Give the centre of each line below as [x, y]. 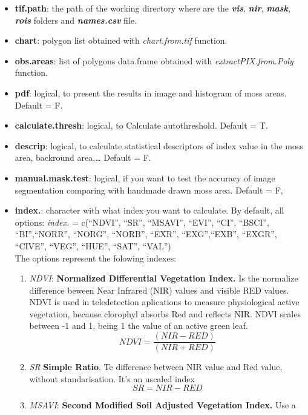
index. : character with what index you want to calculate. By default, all [149, 210]
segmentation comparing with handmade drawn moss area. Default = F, [149, 190]
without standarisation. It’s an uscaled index [112, 378]
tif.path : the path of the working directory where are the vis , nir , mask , [152, 8]
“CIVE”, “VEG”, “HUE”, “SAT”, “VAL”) [93, 245]
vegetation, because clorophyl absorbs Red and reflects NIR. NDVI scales [165, 313]
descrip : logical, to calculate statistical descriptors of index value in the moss [159, 145]
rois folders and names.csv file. [76, 20]
